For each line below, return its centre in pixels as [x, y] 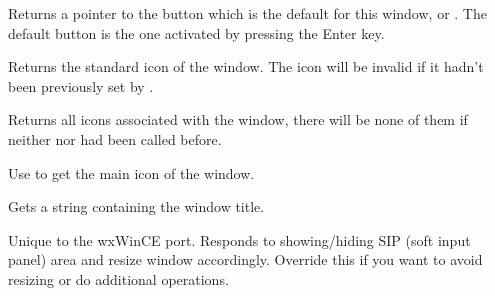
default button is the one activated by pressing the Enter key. [196, 32]
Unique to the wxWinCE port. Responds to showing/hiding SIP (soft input [239, 239]
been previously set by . [81, 85]
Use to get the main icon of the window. [131, 172]
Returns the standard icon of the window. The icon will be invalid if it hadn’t [246, 66]
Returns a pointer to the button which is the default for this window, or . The [247, 13]
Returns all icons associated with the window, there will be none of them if [238, 119]
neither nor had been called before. [115, 138]
